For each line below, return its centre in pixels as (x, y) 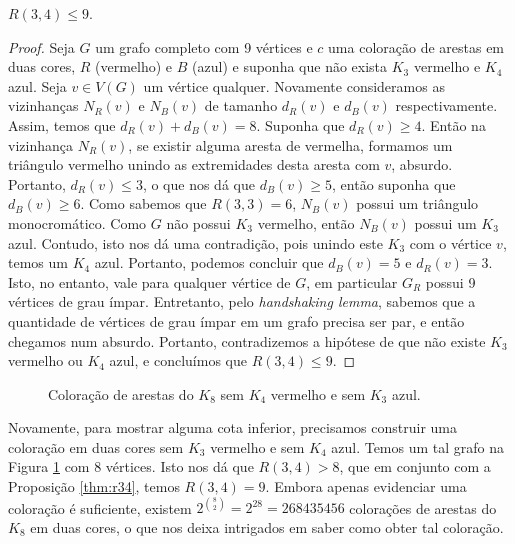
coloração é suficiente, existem (100, 507)
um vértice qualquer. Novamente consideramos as (294, 85)
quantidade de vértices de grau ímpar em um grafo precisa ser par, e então (236, 320)
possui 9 (450, 281)
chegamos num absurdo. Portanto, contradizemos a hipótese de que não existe (247, 340)
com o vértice (450, 242)
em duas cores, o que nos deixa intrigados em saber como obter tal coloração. (267, 526)
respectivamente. (446, 105)
